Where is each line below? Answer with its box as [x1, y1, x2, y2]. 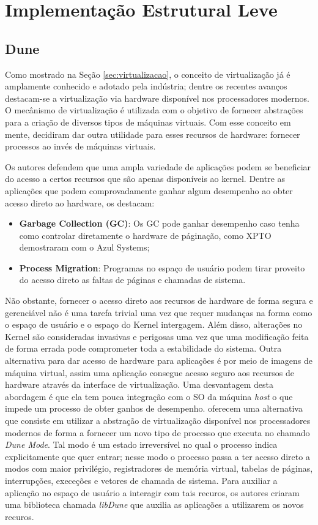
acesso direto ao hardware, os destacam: [5, 196, 155, 209]
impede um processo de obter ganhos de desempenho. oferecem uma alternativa [5, 402, 303, 415]
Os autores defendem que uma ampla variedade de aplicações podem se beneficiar [5, 160, 311, 173]
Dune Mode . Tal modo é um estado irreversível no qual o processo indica [5, 438, 278, 451]
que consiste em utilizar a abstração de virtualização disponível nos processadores [5, 414, 311, 427]
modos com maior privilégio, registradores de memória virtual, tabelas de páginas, [5, 462, 313, 475]
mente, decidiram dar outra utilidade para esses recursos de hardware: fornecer [5, 127, 300, 140]
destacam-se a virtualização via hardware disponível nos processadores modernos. [5, 91, 309, 104]
